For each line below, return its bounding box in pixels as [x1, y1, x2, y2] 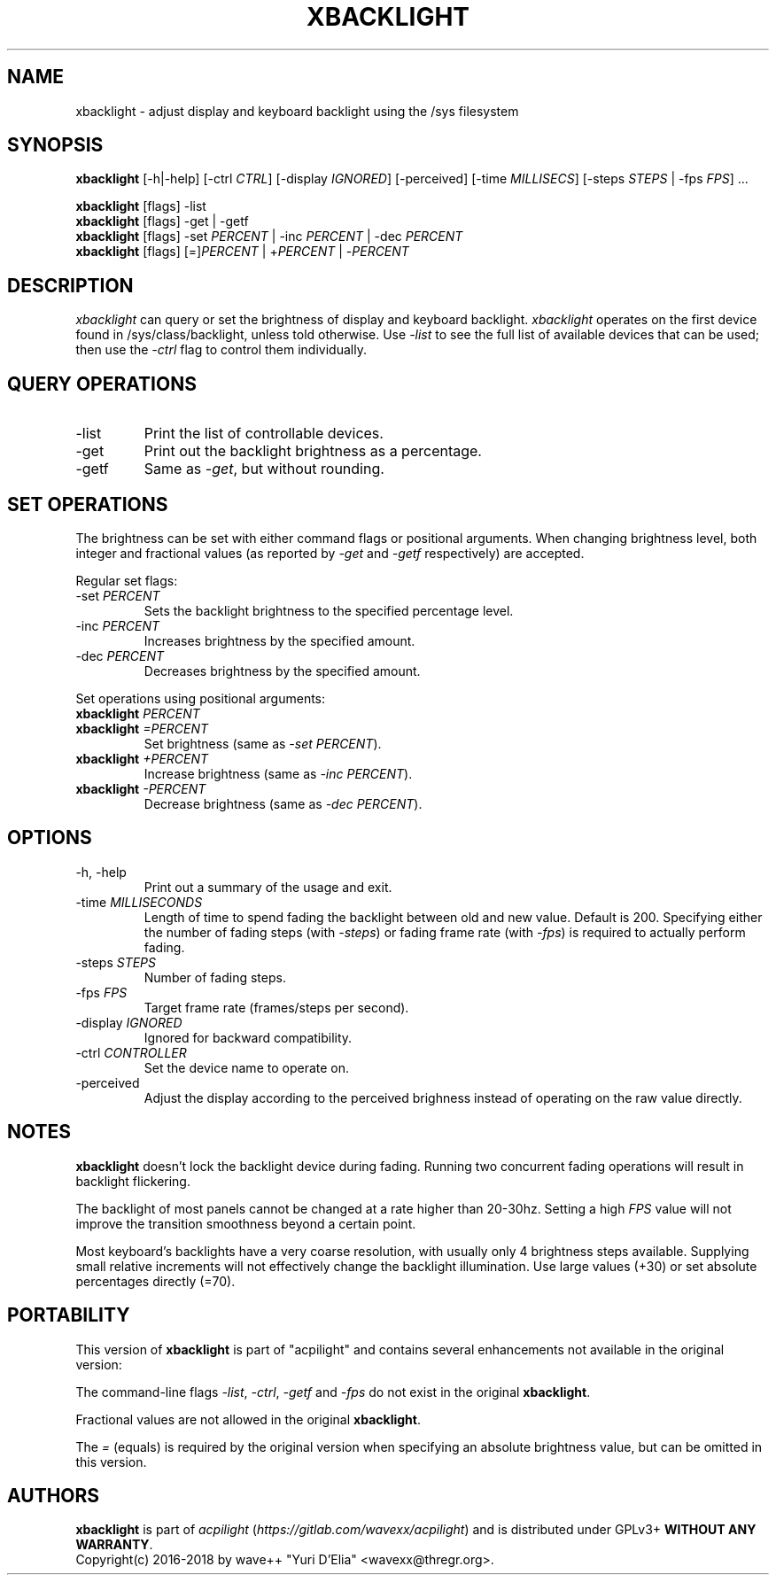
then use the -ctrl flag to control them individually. [75, 342, 367, 358]
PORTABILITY [7, 1304, 130, 1327]
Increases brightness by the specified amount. [144, 632, 415, 648]
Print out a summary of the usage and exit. [144, 879, 392, 895]
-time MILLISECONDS [75, 894, 203, 910]
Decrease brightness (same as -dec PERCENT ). [144, 795, 423, 811]
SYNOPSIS [7, 134, 104, 157]
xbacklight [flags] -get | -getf [75, 213, 249, 229]
